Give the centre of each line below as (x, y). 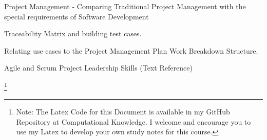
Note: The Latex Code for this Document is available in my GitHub (123, 112)
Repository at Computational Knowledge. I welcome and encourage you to (133, 121)
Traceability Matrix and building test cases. (73, 33)
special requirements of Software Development (77, 16)
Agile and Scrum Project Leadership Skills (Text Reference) (98, 68)
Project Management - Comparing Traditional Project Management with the (125, 6)
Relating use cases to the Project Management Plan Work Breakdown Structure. (131, 50)
